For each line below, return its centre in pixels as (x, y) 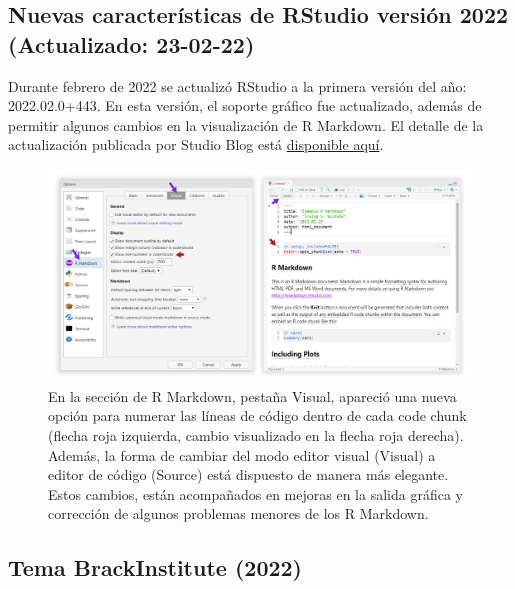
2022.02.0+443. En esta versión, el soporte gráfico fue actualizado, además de (245, 105)
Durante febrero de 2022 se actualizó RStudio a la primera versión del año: (237, 85)
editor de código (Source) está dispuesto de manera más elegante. (248, 474)
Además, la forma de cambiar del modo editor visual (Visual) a (242, 454)
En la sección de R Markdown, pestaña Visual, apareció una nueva (252, 395)
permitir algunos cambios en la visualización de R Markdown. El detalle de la (246, 124)
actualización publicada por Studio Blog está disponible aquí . (196, 144)
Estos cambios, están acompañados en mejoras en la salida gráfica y (255, 493)
